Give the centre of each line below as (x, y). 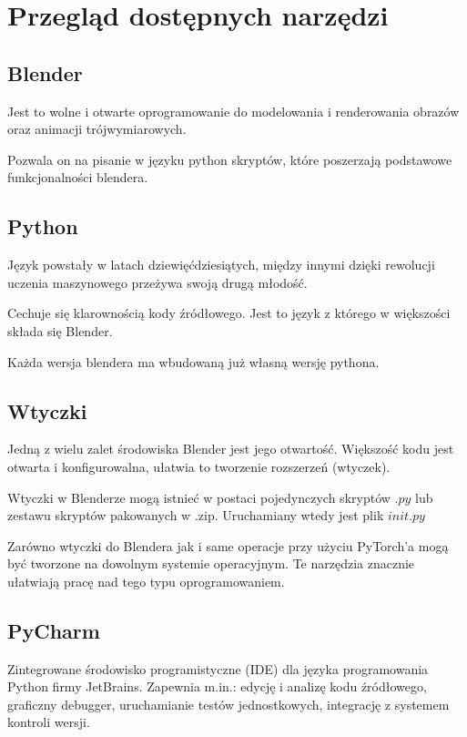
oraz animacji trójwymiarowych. (97, 129)
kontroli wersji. (49, 722)
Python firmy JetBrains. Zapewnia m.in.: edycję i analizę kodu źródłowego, (217, 686)
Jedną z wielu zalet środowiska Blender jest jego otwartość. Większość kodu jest (231, 449)
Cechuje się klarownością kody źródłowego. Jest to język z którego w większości (229, 313)
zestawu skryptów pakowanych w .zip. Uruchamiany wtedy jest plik (196, 515)
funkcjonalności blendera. (78, 177)
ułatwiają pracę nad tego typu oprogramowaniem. (146, 581)
